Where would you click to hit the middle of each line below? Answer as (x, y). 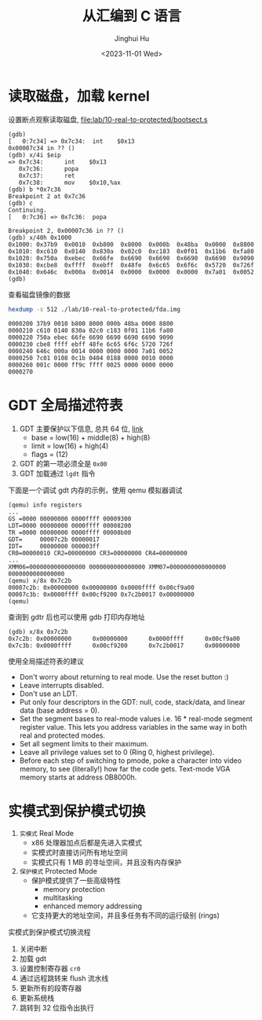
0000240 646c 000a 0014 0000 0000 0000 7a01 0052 (91, 351)
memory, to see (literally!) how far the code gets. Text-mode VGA (125, 768)
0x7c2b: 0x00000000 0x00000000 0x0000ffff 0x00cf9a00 (124, 639)
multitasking (63, 898)
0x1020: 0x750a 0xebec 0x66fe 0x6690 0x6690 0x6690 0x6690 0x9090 (131, 258)
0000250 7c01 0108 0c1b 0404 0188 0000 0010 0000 (91, 358)
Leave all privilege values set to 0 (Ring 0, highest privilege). (117, 752)
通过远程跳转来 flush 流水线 (64, 978)
